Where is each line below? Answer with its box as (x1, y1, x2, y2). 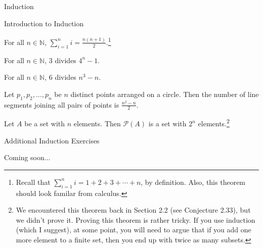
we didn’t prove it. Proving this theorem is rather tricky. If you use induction (16, 214, 255, 225)
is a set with (148, 118, 187, 129)
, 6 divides (45, 72, 76, 82)
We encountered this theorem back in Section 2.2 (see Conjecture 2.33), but (16, 205, 251, 215)
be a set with (24, 118, 65, 129)
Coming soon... (4, 152, 51, 163)
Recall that (16, 176, 51, 187)
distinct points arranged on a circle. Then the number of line (70, 88, 259, 99)
